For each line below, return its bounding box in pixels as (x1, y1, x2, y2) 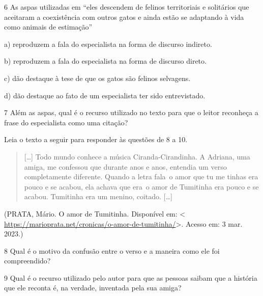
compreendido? (4, 255, 51, 266)
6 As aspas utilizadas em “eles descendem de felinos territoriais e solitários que (4, 2, 249, 12)
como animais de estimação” (4, 21, 93, 32)
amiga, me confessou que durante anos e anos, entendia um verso (24, 161, 227, 172)
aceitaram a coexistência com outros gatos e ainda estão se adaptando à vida (4, 11, 244, 22)
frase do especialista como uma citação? (4, 117, 128, 127)
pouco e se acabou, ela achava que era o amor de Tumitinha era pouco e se (24, 181, 259, 192)
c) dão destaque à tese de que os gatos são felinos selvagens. (4, 72, 191, 83)
